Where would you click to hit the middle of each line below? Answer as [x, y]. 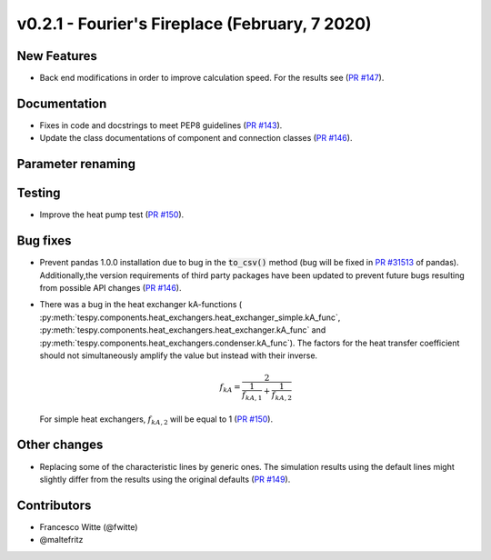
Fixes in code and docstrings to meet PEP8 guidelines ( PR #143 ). [161, 125]
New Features [57, 56]
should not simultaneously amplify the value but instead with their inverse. [179, 355]
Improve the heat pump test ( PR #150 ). [112, 215]
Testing [39, 193]
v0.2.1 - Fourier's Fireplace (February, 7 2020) [194, 24]
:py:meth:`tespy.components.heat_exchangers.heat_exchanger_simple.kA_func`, [190, 317]
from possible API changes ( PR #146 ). [110, 287]
